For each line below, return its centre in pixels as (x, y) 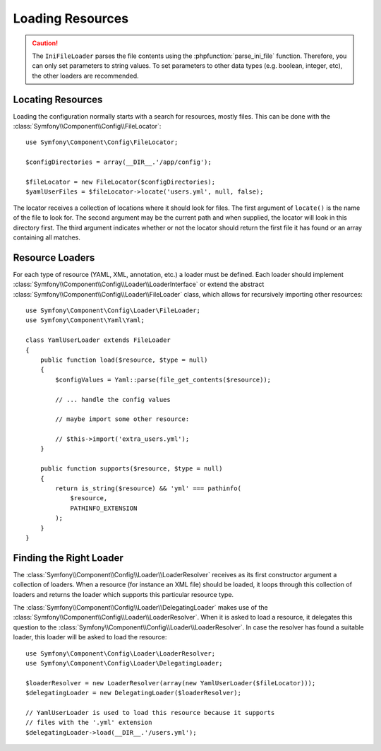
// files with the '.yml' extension (89, 723)
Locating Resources (58, 99)
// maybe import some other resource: (122, 419)
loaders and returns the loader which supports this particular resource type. (123, 594)
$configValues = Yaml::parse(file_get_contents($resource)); (163, 379)
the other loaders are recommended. (85, 76)
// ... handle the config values (113, 400)
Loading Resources (71, 18)
